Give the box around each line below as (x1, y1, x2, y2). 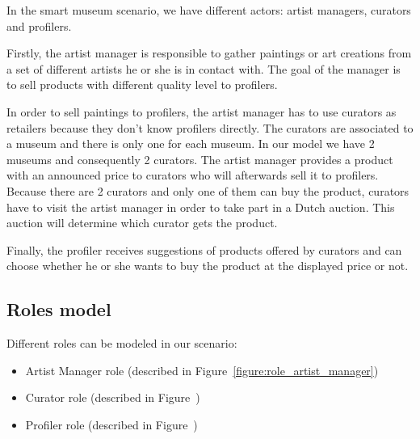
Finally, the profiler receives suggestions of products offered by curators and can (6, 241, 402, 258)
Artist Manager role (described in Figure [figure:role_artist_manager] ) (25, 361, 379, 378)
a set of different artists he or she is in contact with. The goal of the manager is (6, 60, 401, 77)
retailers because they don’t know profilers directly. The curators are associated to (6, 119, 414, 136)
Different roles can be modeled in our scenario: (6, 335, 237, 352)
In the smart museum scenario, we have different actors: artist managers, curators (6, 2, 411, 18)
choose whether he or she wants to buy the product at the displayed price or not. (6, 257, 409, 274)
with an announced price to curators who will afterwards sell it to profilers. (6, 167, 379, 184)
